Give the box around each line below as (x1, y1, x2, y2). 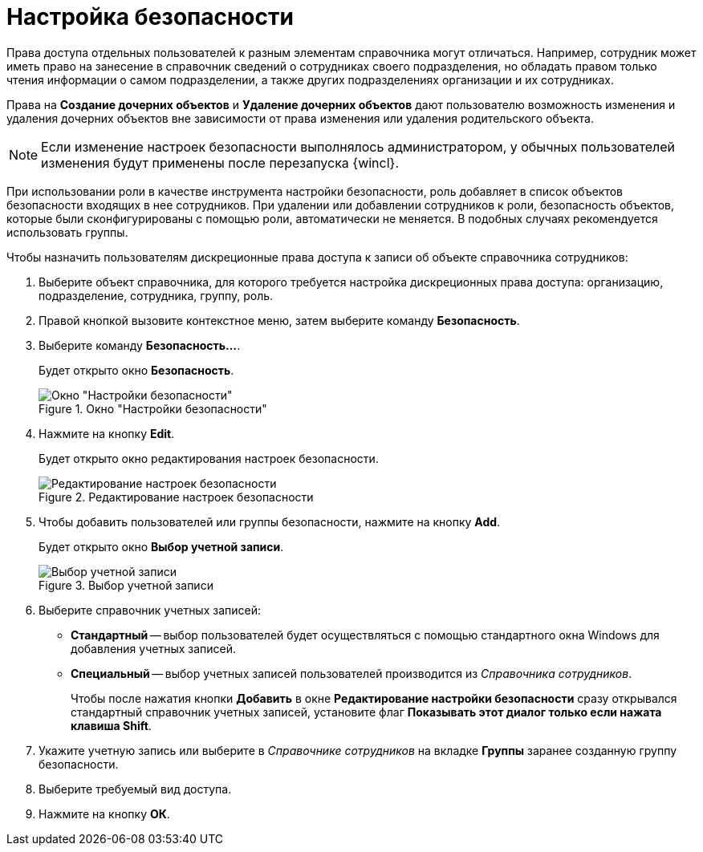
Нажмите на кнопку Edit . (39, 426, 175, 440)
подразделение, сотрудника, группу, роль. (39, 288, 274, 302)
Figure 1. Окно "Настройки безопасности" (39, 401, 267, 416)
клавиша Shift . (71, 718, 152, 732)
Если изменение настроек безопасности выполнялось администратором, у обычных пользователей (41, 138, 675, 155)
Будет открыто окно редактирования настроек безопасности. (39, 451, 379, 465)
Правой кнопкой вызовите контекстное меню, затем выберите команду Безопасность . (39, 313, 520, 327)
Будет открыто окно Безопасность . (39, 363, 234, 377)
